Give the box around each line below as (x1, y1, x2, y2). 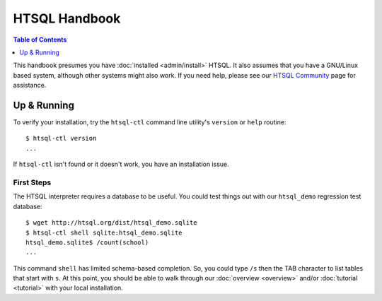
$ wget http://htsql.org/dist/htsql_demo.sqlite (25, 219, 197, 227)
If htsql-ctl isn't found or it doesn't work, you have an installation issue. (13, 160, 229, 169)
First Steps (13, 177, 52, 187)
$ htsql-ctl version (25, 134, 97, 143)
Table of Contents (13, 35, 67, 44)
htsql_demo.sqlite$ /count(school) (25, 238, 149, 247)
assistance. (13, 81, 47, 90)
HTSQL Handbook (13, 11, 121, 26)
